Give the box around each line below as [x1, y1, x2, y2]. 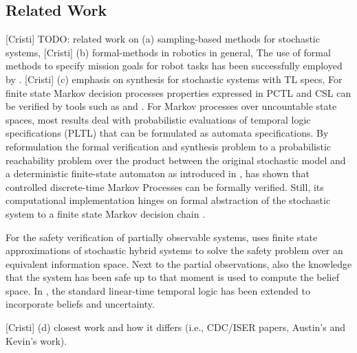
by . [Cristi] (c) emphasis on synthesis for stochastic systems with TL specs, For [6, 71, 343, 86]
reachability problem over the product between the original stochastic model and [6, 152, 346, 167]
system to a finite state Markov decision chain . [6, 206, 206, 220]
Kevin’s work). [6, 333, 67, 348]
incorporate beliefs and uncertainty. [6, 297, 155, 311]
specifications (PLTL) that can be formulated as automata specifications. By [6, 126, 329, 140]
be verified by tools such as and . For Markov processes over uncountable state [6, 99, 337, 113]
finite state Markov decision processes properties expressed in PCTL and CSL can [6, 85, 351, 100]
